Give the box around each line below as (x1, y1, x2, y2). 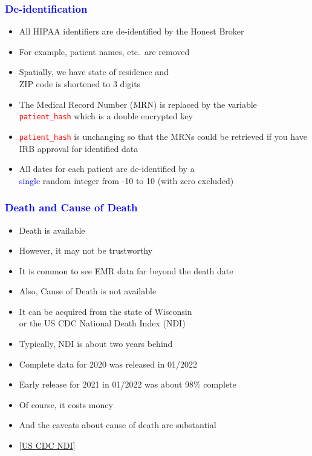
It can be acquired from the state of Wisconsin (19, 305, 192, 317)
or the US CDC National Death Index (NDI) (19, 317, 186, 329)
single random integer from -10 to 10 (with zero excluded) (19, 174, 234, 187)
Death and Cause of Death (5, 200, 138, 215)
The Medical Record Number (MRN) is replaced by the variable (19, 97, 257, 110)
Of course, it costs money (19, 398, 113, 411)
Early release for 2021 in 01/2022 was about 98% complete (19, 378, 236, 391)
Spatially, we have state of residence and (19, 65, 169, 78)
